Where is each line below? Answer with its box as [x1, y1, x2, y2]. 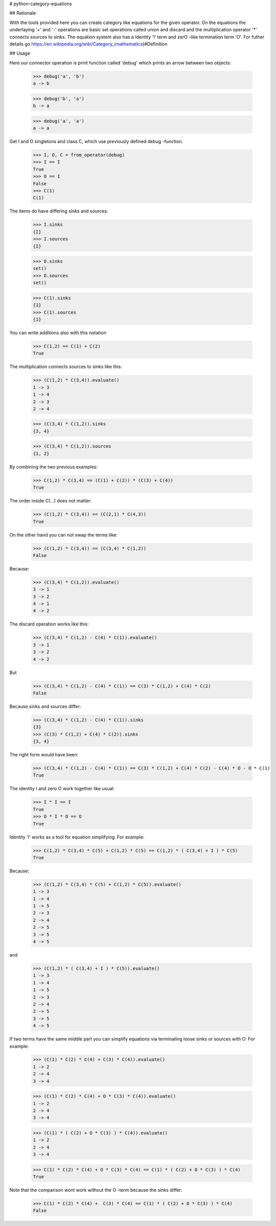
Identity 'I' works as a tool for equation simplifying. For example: [9, 834, 145, 840]
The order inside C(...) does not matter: [9, 498, 92, 504]
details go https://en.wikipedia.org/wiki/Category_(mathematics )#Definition [9, 41, 168, 47]
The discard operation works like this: [9, 621, 89, 627]
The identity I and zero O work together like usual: [9, 785, 115, 792]
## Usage [9, 50, 31, 56]
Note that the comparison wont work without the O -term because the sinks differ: [9, 1187, 182, 1193]
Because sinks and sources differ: [9, 703, 81, 709]
